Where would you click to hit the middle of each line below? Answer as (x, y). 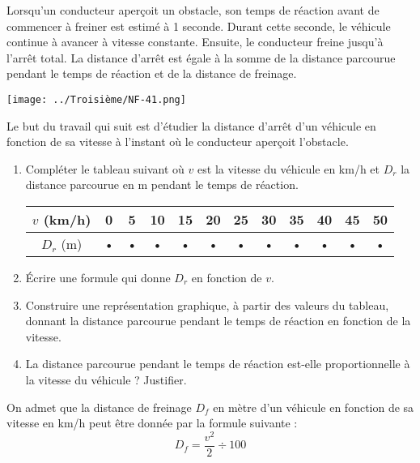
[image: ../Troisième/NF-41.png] (96, 99)
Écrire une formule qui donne (98, 277)
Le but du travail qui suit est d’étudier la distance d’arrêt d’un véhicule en (191, 125)
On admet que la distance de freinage (99, 407)
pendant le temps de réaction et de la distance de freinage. (152, 73)
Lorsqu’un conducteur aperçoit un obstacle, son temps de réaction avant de (193, 10)
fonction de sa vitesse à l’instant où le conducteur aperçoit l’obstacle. (178, 141)
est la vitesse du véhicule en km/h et (289, 168)
